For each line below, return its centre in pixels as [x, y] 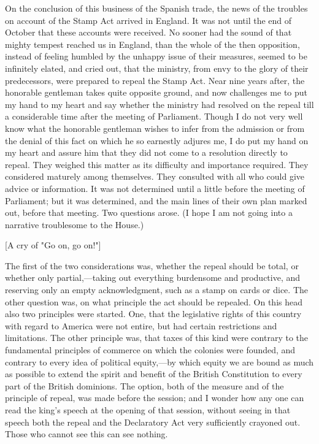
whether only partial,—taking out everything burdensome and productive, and [153, 277]
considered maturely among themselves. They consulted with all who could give [155, 176]
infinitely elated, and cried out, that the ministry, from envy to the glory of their [157, 68]
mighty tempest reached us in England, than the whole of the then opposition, [152, 44]
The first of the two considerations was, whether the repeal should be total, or [152, 265]
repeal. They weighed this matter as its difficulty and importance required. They [157, 164]
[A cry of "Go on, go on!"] [53, 245]
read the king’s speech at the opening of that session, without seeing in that [148, 410]
